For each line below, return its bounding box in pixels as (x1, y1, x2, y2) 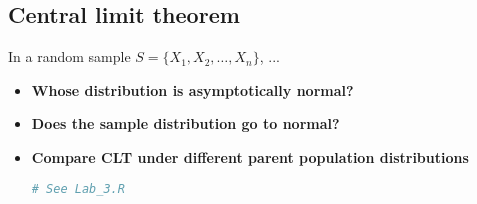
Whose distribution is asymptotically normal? (31, 79, 354, 100)
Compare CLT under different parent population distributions (31, 146, 469, 167)
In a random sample (8, 46, 131, 67)
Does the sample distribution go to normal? (31, 113, 340, 134)
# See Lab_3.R (31, 181, 125, 196)
